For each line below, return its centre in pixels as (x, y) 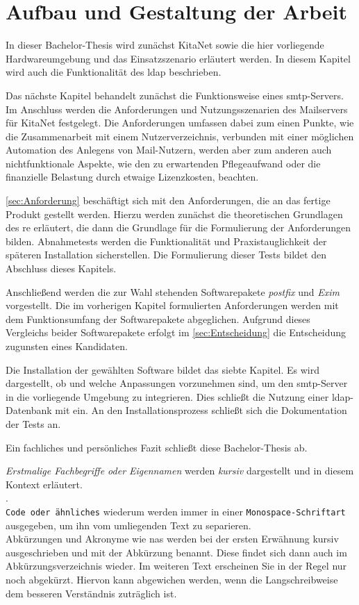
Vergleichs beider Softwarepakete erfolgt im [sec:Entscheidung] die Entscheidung (176, 332)
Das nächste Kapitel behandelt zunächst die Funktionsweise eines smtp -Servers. (175, 95)
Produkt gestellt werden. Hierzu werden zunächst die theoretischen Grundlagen (174, 214)
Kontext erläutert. (44, 484)
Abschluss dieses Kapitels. (61, 268)
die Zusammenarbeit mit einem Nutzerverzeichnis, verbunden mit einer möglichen (180, 136)
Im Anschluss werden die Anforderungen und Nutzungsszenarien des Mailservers (177, 109)
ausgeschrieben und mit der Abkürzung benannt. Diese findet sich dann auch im (176, 552)
